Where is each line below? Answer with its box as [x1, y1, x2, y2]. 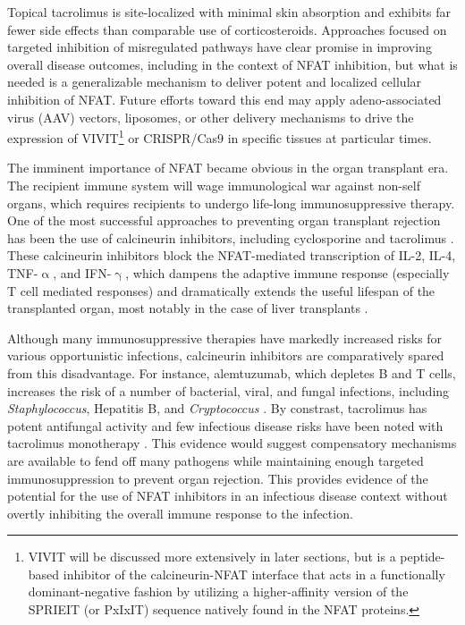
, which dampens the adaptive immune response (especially [125, 263, 450, 282]
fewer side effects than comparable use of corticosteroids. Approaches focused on [7, 20, 447, 38]
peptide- [400, 547, 445, 566]
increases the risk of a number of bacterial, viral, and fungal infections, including [7, 381, 450, 400]
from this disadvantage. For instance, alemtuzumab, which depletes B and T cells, [7, 363, 456, 382]
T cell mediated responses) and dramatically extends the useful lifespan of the [7, 281, 435, 300]
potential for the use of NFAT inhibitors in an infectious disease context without [7, 486, 448, 505]
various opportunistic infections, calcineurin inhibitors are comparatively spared [7, 346, 444, 365]
